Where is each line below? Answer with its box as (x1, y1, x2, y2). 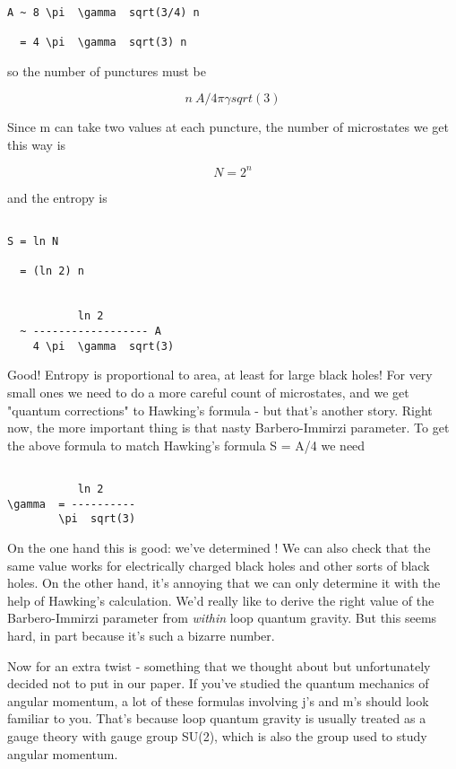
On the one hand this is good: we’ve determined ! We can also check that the (7, 538, 431, 556)
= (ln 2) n (20, 265, 84, 278)
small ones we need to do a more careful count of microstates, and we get (7, 383, 409, 401)
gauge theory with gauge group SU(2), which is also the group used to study (7, 726, 427, 745)
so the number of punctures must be (7, 61, 206, 80)
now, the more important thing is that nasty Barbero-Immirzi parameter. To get (7, 418, 450, 437)
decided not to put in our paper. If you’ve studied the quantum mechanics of (7, 674, 429, 693)
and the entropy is (7, 188, 108, 206)
